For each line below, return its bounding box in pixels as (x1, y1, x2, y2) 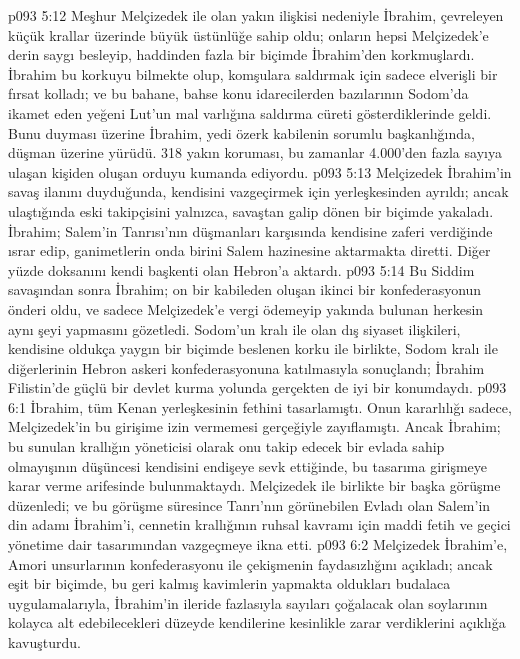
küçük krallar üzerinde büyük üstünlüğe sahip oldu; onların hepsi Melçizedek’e (8, 24, 489, 45)
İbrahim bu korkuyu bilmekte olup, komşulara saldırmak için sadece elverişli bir (8, 63, 498, 84)
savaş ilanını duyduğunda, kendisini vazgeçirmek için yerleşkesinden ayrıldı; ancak (8, 181, 509, 202)
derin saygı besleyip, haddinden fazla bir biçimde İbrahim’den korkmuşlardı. (8, 44, 475, 65)
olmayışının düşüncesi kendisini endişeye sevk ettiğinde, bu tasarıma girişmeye (8, 455, 488, 476)
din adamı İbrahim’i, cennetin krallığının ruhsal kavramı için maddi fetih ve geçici (8, 514, 511, 535)
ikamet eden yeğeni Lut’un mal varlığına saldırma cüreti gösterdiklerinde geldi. (8, 102, 492, 123)
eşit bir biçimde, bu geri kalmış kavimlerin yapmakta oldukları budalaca (8, 573, 451, 594)
